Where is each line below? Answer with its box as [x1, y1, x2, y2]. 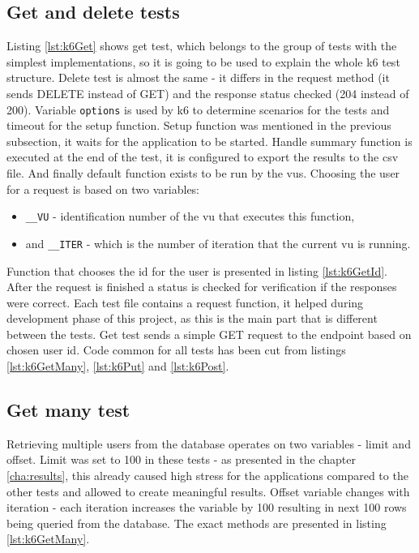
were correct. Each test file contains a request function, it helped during [6, 294, 364, 311]
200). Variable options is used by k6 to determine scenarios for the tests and [6, 101, 390, 118]
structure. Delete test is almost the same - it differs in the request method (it [6, 69, 390, 86]
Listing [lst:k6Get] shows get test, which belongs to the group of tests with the [6, 37, 397, 54]
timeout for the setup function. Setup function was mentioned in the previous [6, 117, 391, 134]
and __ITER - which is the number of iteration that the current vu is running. [25, 234, 411, 251]
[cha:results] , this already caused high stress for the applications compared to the [6, 467, 408, 484]
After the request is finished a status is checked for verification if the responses [6, 278, 397, 295]
